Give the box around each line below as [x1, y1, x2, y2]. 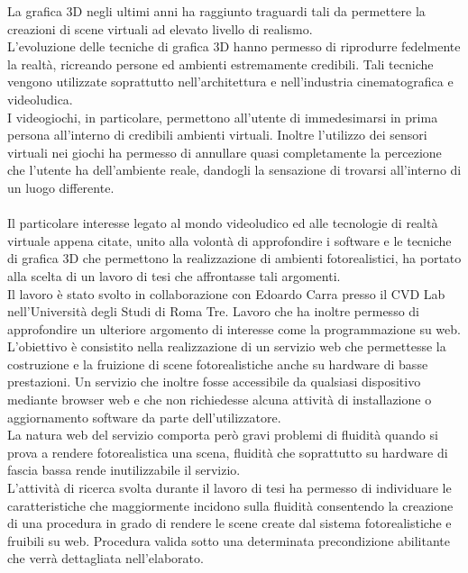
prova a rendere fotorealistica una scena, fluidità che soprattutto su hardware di [7, 442, 448, 461]
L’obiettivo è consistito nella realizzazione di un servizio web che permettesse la [7, 337, 446, 356]
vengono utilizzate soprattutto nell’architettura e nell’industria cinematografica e [7, 72, 454, 91]
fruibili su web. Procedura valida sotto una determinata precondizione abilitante [7, 531, 450, 550]
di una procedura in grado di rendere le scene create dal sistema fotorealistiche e [7, 514, 452, 532]
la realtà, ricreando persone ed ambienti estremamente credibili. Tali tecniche [7, 54, 434, 73]
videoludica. [7, 89, 73, 108]
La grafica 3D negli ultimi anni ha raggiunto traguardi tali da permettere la [7, 2, 426, 20]
